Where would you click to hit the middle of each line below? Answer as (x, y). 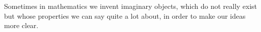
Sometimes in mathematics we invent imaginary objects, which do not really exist (131, 6)
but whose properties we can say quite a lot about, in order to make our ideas (125, 16)
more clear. (21, 25)
